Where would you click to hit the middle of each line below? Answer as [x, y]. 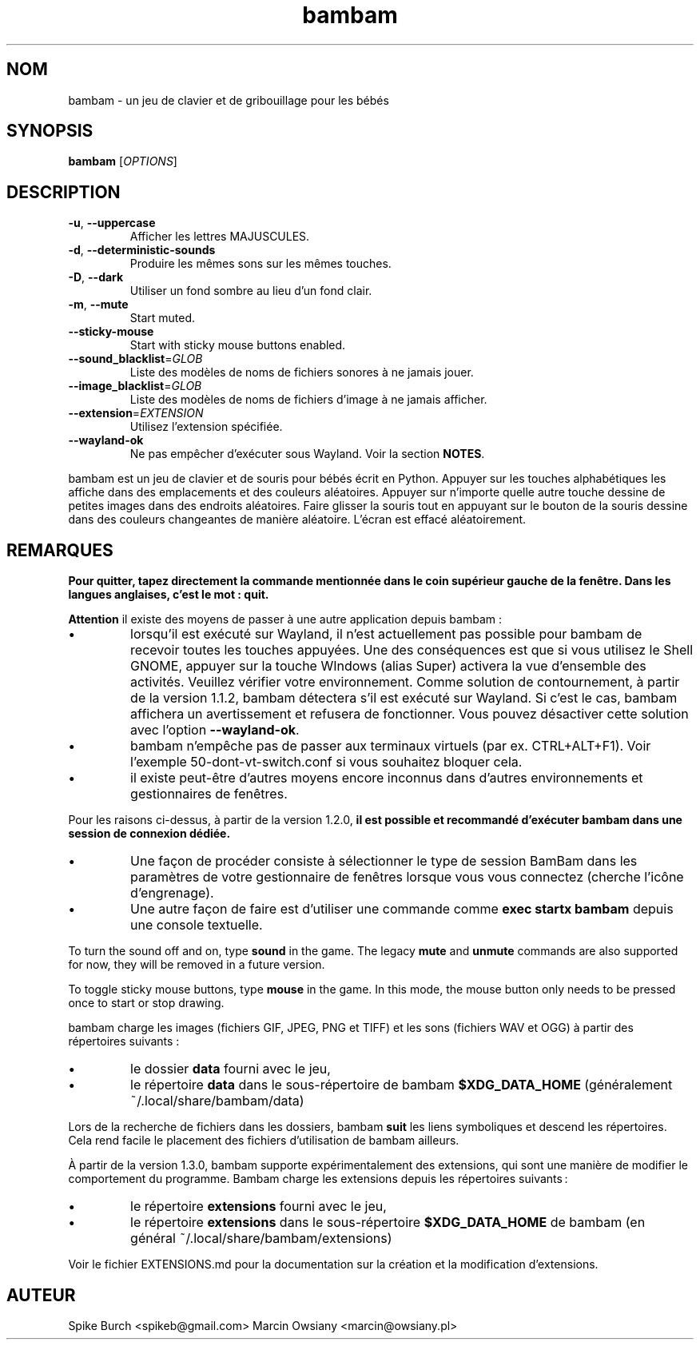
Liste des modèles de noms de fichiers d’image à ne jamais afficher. [308, 400]
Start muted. [163, 318]
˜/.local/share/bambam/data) [217, 1101]
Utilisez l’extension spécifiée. [206, 427]
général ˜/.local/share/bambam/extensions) [261, 1238]
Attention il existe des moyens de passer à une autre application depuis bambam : [285, 619]
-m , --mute [98, 305]
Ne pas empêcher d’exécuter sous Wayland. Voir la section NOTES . [307, 454]
